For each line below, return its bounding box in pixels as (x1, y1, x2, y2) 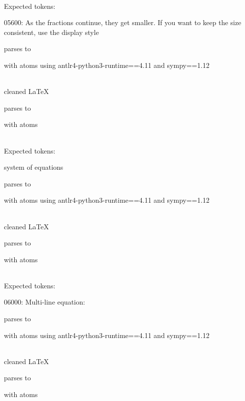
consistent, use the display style (4, 27, 99, 37)
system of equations (4, 162, 63, 172)
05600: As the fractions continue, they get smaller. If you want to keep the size (4, 17, 242, 28)
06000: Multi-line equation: (4, 297, 85, 307)
